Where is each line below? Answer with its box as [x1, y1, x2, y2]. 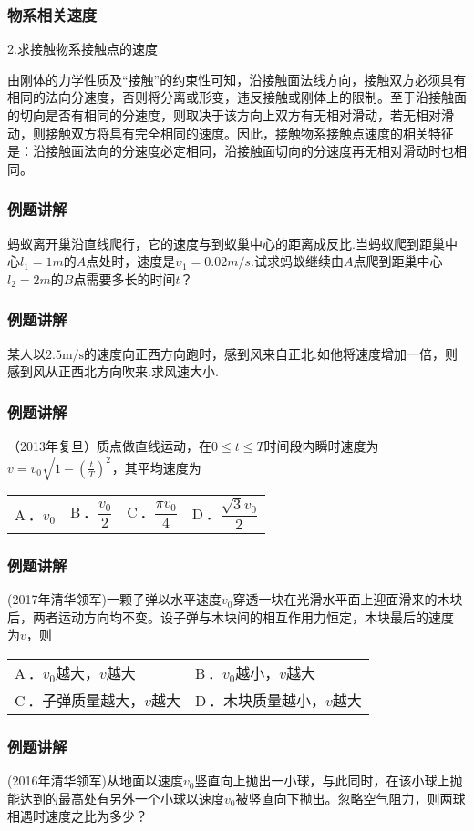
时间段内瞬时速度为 [263, 436, 379, 455]
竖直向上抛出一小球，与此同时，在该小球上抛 [194, 771, 463, 790]
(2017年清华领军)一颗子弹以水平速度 [7, 590, 222, 609]
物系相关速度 [7, 3, 98, 26]
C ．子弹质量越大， [15, 689, 145, 711]
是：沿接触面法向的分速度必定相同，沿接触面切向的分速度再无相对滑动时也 [7, 141, 454, 160]
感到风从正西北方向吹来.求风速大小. [7, 362, 219, 381]
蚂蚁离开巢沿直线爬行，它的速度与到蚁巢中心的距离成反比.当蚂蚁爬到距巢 [7, 233, 445, 252]
